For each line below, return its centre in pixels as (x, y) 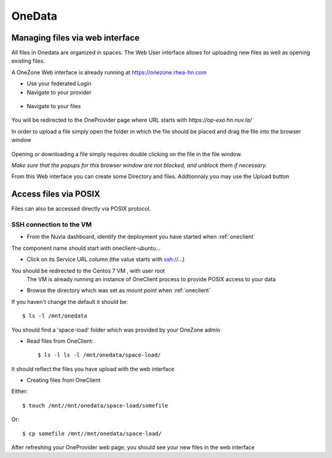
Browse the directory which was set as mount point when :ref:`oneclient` (119, 290)
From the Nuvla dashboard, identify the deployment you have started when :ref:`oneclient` (141, 237)
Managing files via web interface (75, 38)
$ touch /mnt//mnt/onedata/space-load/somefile (95, 406)
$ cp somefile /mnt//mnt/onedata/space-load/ (92, 433)
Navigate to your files (54, 106)
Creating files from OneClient (64, 380)
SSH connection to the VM (52, 225)
